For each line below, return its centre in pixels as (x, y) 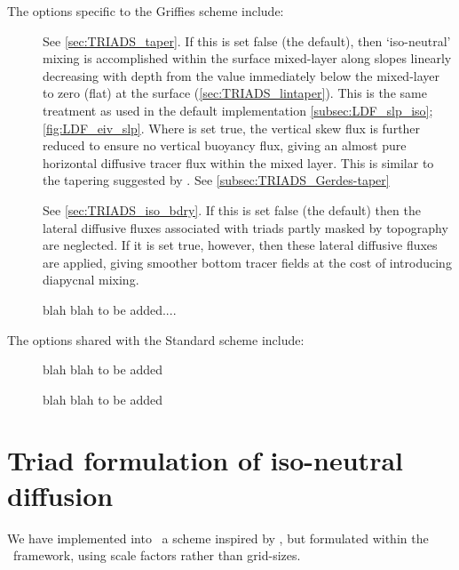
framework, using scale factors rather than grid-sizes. (157, 555)
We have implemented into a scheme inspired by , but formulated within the (218, 538)
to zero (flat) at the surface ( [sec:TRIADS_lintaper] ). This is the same (235, 93)
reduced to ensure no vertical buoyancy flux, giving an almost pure (225, 145)
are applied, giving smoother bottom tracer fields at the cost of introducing (247, 262)
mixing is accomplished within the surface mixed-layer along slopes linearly (247, 58)
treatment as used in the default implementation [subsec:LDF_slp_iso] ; (238, 110)
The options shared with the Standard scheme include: (156, 339)
